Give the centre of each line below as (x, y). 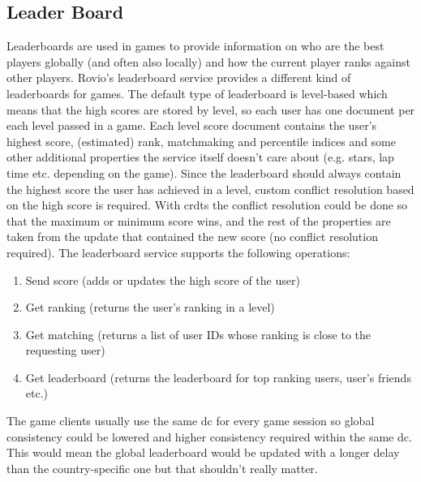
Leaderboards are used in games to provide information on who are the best (195, 46)
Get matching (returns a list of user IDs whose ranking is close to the (198, 334)
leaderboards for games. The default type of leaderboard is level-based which (197, 93)
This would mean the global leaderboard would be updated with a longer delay (203, 452)
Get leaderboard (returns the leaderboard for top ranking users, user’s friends (218, 377)
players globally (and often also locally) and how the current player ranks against (208, 61)
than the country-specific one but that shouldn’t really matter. (162, 468)
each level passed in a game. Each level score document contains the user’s (192, 125)
